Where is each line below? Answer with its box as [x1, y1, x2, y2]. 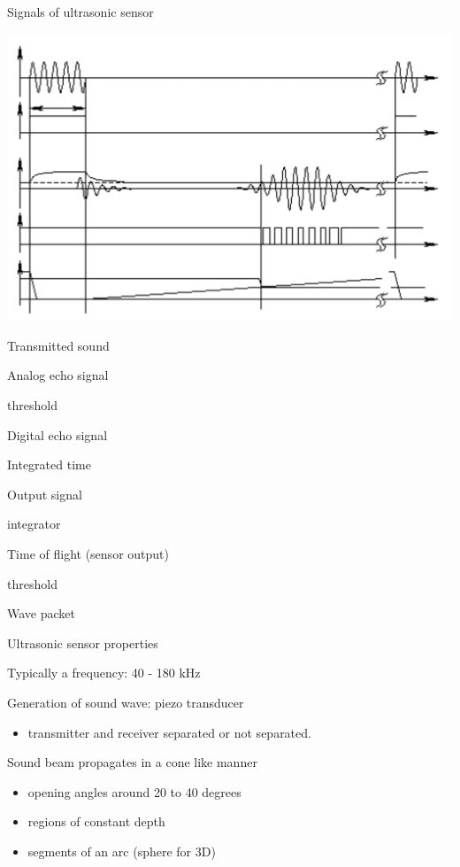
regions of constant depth [27, 812, 165, 831]
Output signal [7, 484, 82, 503]
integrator [7, 515, 61, 533]
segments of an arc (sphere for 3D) [27, 841, 216, 860]
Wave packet [7, 604, 75, 623]
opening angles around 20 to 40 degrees [27, 782, 241, 801]
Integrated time [7, 455, 91, 474]
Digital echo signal [7, 425, 108, 444]
